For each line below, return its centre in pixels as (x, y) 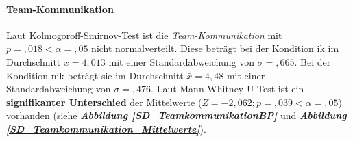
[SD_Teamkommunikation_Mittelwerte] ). (106, 128)
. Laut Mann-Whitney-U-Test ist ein (228, 89)
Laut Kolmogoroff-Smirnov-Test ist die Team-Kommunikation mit (144, 35)
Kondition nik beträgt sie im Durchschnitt (95, 75)
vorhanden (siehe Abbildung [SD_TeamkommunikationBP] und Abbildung (176, 115)
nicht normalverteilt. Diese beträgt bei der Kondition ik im (215, 48)
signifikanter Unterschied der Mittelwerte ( (104, 102)
